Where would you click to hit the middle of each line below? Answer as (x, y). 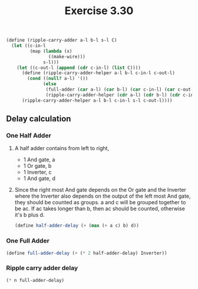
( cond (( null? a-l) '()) (58, 79)
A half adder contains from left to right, (62, 148)
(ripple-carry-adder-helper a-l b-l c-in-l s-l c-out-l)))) (97, 100)
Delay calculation (39, 119)
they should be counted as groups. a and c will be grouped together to (100, 202)
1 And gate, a (39, 160)
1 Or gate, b (37, 166)
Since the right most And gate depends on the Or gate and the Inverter (100, 190)
